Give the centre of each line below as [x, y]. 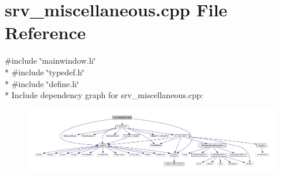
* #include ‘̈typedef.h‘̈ [45, 72]
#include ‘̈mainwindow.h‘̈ [50, 60]
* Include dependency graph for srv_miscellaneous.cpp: [104, 95]
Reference [45, 32]
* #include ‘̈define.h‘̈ [42, 83]
